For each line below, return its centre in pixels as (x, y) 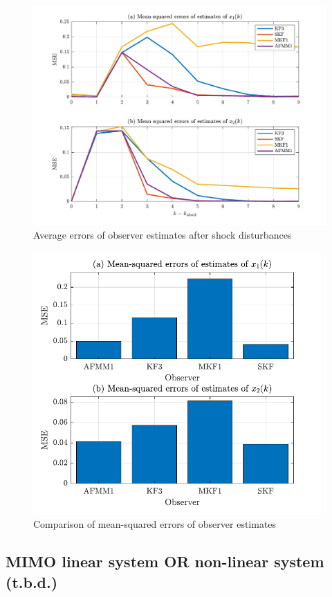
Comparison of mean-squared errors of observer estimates (155, 524)
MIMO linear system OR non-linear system (165, 561)
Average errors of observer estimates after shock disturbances (163, 235)
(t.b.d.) (32, 581)
